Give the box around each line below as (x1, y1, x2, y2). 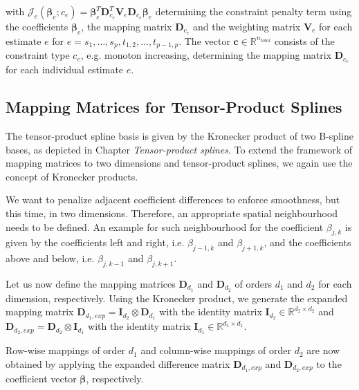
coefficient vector (6, 371, 77, 385)
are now (306, 343, 340, 357)
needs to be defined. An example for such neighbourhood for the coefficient (6, 219, 324, 234)
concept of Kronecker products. (6, 169, 138, 183)
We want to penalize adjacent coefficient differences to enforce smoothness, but (6, 192, 340, 207)
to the (316, 356, 342, 371)
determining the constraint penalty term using (155, 4, 352, 18)
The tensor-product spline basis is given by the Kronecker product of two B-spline (6, 128, 353, 142)
